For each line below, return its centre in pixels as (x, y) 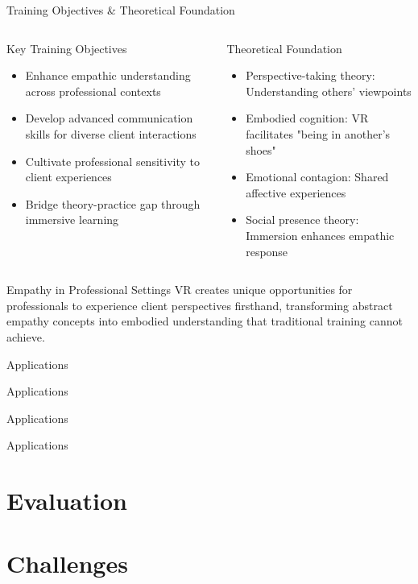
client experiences (68, 177)
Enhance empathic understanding (108, 75)
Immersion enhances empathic (320, 235)
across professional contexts (93, 91)
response (267, 251)
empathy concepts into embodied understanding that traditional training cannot (205, 321)
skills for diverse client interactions (111, 133)
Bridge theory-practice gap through (113, 203)
